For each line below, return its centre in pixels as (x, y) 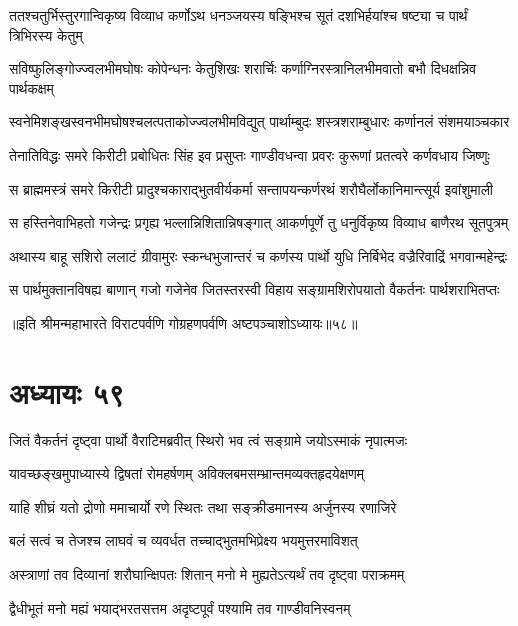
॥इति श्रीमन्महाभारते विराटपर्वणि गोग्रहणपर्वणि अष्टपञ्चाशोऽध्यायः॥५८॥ (183, 322)
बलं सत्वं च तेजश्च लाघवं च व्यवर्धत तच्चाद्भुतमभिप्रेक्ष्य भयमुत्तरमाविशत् (183, 540)
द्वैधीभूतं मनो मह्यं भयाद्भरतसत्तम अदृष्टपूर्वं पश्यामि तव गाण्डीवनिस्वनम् (180, 607)
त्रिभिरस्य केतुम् (46, 34)
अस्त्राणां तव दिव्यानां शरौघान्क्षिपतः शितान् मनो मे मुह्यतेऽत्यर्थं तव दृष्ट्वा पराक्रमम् (207, 574)
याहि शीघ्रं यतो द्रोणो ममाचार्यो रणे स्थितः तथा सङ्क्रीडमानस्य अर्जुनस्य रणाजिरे (203, 506)
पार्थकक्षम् (31, 87)
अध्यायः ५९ (67, 391)
